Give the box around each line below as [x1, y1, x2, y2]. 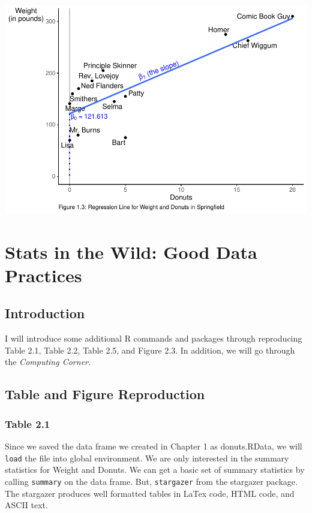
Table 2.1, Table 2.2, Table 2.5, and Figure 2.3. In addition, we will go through [5, 343, 295, 356]
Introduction [5, 304, 85, 322]
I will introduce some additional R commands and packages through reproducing [5, 332, 302, 345]
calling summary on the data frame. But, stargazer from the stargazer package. [5, 475, 298, 487]
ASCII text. [5, 499, 48, 511]
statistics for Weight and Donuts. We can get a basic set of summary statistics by [5, 463, 305, 476]
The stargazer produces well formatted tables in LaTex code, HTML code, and [5, 487, 295, 499]
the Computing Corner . [5, 355, 91, 368]
